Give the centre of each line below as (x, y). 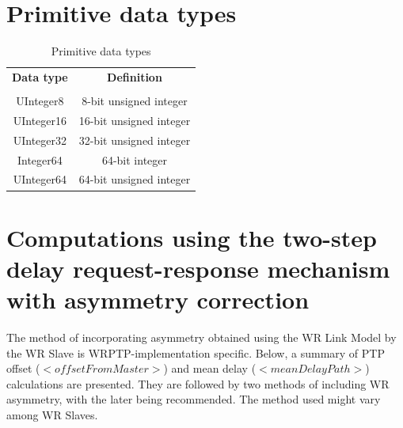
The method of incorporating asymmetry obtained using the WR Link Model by (201, 337)
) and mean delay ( (210, 368)
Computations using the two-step (192, 237)
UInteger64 (40, 179)
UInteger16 (40, 120)
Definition (135, 76)
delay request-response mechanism (198, 268)
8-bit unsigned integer (135, 101)
